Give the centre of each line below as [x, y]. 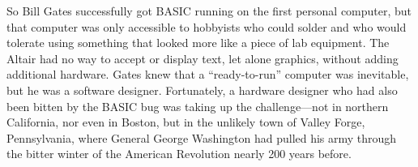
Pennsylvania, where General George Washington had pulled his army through [202, 137]
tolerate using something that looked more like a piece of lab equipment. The [198, 43]
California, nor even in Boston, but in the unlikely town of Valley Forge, [186, 122]
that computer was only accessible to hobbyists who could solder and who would [207, 26]
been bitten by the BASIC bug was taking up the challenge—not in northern [198, 106]
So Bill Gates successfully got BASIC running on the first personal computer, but [209, 11]
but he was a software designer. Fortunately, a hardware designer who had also [202, 90]
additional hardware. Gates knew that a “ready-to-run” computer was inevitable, [208, 74]
